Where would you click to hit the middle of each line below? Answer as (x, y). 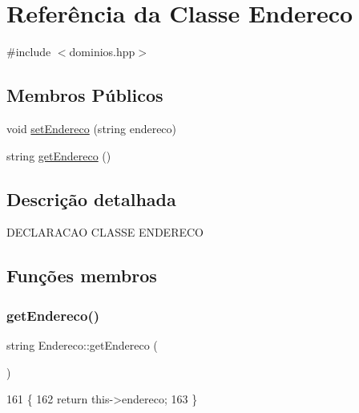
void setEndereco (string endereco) (92, 128)
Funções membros (82, 275)
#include (29, 52)
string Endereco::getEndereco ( (82, 344)
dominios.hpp (102, 52)
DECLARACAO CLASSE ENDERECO (105, 232)
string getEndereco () (59, 155)
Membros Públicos (85, 95)
